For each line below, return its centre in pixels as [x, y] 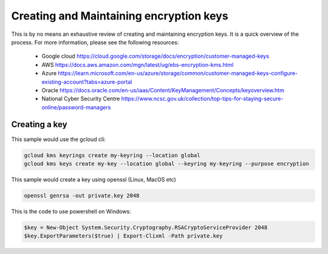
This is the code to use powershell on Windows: [71, 211]
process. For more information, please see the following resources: [95, 42]
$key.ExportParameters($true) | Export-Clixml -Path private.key [123, 236]
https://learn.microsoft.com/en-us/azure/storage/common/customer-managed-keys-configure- [178, 74]
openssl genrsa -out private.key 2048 [82, 195]
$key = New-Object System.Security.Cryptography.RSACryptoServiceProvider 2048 [146, 227]
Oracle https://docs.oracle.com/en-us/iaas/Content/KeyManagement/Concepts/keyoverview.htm [163, 90]
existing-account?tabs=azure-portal [87, 81]
